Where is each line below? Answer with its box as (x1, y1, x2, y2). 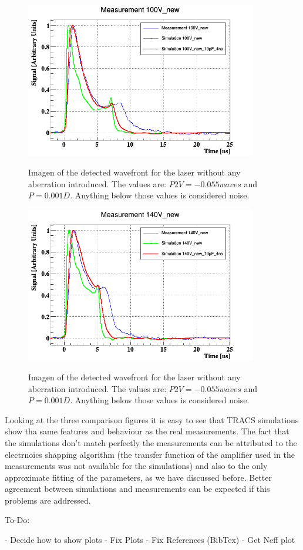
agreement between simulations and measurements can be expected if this (5, 482, 270, 495)
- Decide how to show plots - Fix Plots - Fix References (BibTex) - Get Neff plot (5, 534, 295, 546)
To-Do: (5, 514, 30, 526)
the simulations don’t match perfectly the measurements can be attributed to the (5, 436, 297, 448)
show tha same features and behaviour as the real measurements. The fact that (5, 425, 289, 437)
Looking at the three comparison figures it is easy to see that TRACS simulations (5, 413, 299, 426)
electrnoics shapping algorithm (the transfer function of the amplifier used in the (5, 448, 295, 460)
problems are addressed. (5, 494, 91, 506)
